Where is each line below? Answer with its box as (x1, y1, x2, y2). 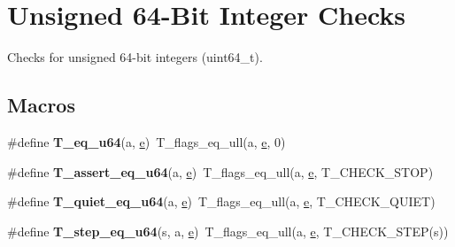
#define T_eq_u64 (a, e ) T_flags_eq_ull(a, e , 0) (7, 132, 286, 151)
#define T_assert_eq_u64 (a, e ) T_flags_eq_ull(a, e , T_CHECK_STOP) (7, 162, 434, 181)
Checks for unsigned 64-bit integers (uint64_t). (7, 48, 263, 66)
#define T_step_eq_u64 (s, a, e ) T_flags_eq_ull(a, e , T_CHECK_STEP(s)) (7, 221, 449, 240)
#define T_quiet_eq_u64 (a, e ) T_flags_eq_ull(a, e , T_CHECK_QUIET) (7, 192, 436, 211)
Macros (7, 91, 75, 119)
